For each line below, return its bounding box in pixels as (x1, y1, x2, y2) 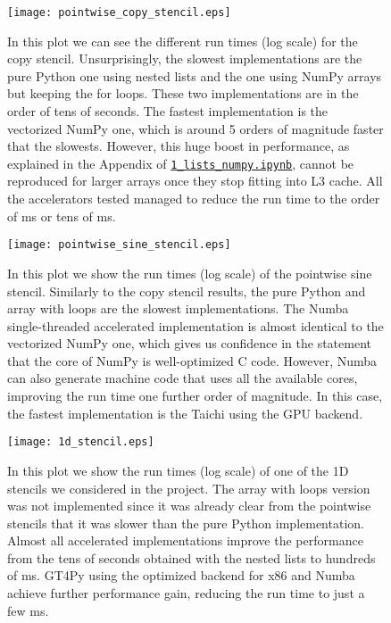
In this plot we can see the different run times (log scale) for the (7, 31, 358, 50)
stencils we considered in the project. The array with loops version (7, 478, 370, 497)
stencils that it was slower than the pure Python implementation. (7, 513, 364, 532)
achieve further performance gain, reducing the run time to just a (7, 584, 365, 602)
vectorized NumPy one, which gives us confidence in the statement (7, 334, 371, 353)
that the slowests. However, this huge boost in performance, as (7, 137, 350, 155)
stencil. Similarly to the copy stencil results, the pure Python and (7, 281, 366, 300)
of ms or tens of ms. (7, 206, 116, 225)
